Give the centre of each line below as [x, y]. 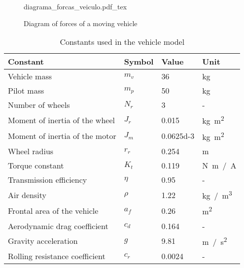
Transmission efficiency [48, 179]
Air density [27, 195]
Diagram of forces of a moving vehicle [81, 23]
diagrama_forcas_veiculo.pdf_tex [75, 6]
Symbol [139, 62]
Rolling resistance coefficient [57, 256]
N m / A [219, 165]
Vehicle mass [30, 76]
